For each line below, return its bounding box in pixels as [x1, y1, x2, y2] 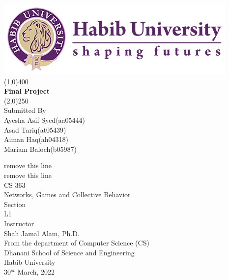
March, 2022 [17, 266, 55, 277]
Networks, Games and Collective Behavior [4, 189, 131, 200]
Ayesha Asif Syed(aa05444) [4, 114, 86, 125]
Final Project [4, 86, 50, 96]
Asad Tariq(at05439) [4, 124, 66, 135]
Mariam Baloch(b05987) [4, 143, 77, 154]
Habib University [4, 257, 56, 267]
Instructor [4, 218, 34, 228]
